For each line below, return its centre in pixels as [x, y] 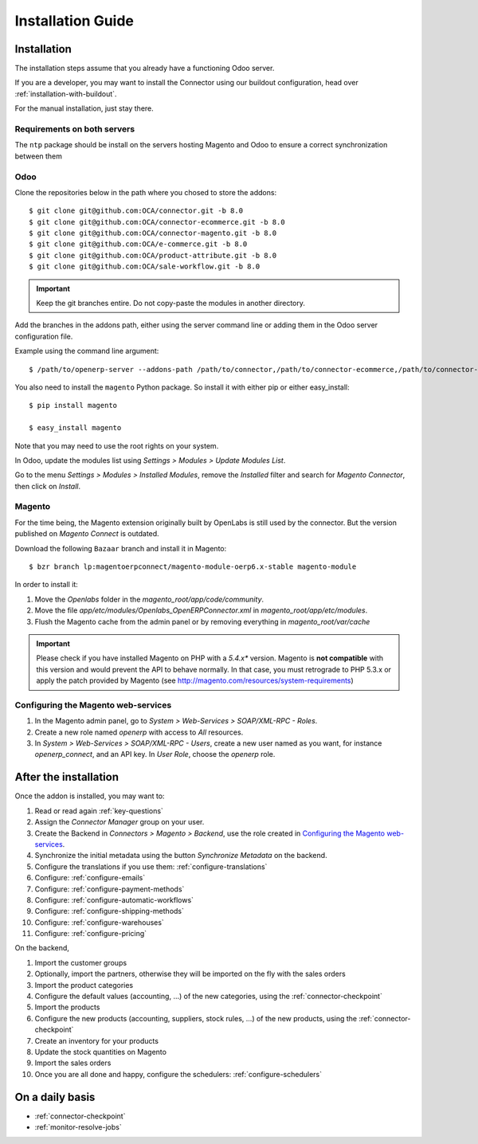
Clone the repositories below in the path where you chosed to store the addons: [146, 192]
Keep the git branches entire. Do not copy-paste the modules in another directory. [171, 304]
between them [39, 156]
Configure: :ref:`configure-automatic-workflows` [114, 899]
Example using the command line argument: [87, 351]
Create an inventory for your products [97, 1040]
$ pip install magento [73, 405]
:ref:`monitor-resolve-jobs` [78, 1127]
